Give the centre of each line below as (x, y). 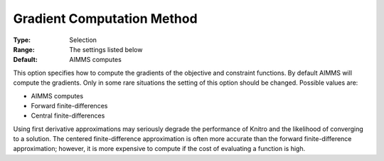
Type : (22, 40)
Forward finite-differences (69, 105)
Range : (24, 49)
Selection (83, 40)
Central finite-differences (68, 116)
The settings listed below (106, 49)
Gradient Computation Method (106, 19)
